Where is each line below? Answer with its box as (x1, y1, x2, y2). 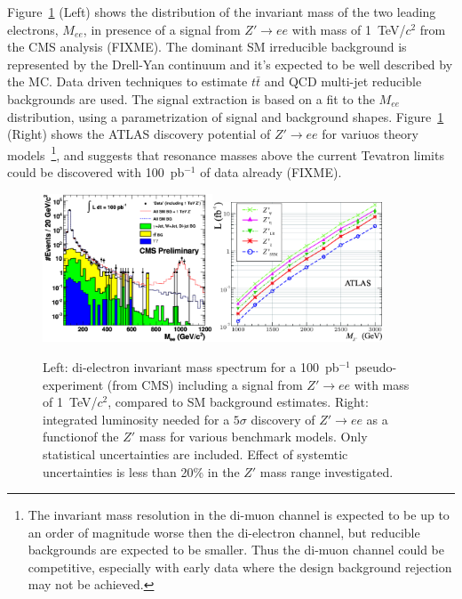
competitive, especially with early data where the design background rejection (28, 557, 452, 576)
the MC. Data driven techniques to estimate (7, 72, 248, 91)
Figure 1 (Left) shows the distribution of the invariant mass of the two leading (7, 3, 436, 20)
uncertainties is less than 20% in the (43, 462, 240, 481)
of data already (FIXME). (200, 163, 342, 181)
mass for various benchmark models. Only (139, 427, 368, 446)
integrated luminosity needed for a (43, 409, 230, 428)
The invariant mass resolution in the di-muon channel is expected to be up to (28, 506, 450, 524)
